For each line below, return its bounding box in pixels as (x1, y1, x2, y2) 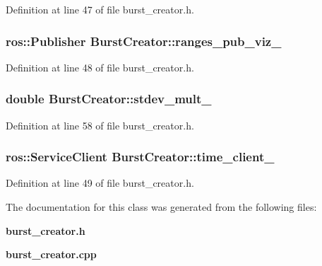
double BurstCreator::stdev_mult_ (6, 90, 212, 108)
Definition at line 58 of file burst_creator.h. (6, 117, 194, 132)
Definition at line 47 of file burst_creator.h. (6, 2, 194, 16)
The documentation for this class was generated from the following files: (6, 199, 317, 214)
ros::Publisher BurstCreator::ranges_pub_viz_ (6, 32, 282, 50)
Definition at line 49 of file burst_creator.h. (6, 175, 194, 190)
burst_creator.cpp (6, 247, 97, 262)
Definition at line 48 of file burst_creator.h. (6, 59, 194, 74)
